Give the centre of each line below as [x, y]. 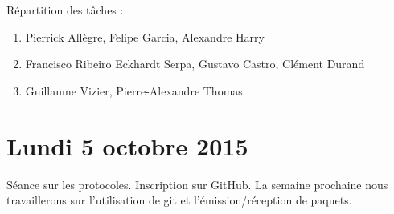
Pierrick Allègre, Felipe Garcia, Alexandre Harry [145, 36]
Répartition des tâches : [65, 10]
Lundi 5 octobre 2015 [127, 145]
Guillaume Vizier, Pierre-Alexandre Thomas [134, 90]
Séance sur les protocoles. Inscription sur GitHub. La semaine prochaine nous [197, 184]
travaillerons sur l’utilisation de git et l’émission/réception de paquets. [179, 200]
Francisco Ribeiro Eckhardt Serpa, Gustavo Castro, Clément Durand [195, 64]
